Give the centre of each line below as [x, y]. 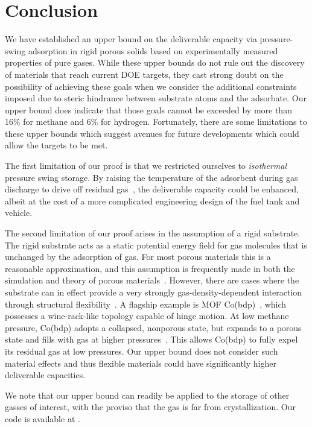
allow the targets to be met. [56, 145]
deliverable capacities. [45, 375]
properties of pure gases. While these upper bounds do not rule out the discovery [155, 62]
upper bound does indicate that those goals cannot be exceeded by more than [148, 109]
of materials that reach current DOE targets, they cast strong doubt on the [144, 74]
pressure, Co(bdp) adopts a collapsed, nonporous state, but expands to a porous [153, 327]
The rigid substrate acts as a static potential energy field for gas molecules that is [156, 245]
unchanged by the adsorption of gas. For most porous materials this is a [138, 257]
